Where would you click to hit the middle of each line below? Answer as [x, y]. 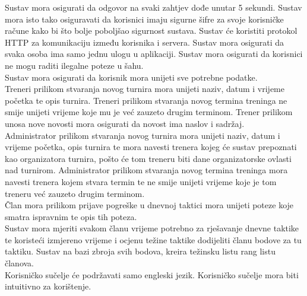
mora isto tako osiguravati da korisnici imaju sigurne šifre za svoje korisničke [144, 19]
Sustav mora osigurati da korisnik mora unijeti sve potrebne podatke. [131, 77]
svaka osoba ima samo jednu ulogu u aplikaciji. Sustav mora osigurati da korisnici [154, 54]
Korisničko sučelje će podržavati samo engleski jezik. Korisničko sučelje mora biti [152, 274]
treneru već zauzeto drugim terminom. [75, 193]
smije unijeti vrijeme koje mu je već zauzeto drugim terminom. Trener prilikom [149, 112]
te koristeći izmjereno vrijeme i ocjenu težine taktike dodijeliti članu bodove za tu [153, 239]
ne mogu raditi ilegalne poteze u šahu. [74, 65]
